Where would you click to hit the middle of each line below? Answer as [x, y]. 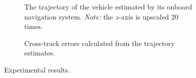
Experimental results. [37, 69]
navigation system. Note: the [69, 16]
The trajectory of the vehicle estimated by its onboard [108, 6]
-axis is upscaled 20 [149, 16]
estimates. [40, 53]
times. [34, 26]
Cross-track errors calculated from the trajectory [100, 43]
